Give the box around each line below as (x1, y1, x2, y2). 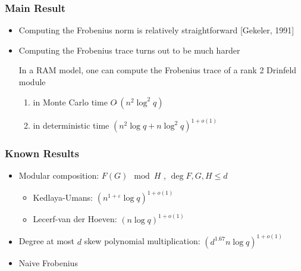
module (18, 76, 46, 88)
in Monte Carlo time (33, 95, 108, 108)
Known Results (5, 145, 79, 160)
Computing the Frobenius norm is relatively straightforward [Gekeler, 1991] (18, 24, 294, 36)
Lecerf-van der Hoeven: (33, 213, 117, 225)
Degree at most (18, 235, 75, 247)
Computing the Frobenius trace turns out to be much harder (18, 43, 240, 56)
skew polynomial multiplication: (84, 235, 200, 247)
